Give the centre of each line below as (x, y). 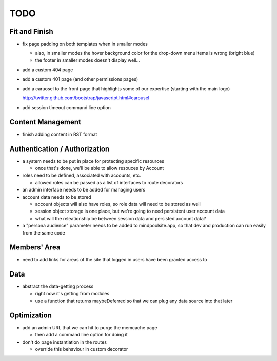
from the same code (44, 232)
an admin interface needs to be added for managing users (84, 190)
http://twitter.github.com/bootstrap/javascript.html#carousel (86, 98)
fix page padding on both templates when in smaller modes (85, 44)
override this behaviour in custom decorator (82, 349)
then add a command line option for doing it (81, 335)
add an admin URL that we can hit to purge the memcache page (90, 328)
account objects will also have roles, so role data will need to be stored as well (118, 204)
